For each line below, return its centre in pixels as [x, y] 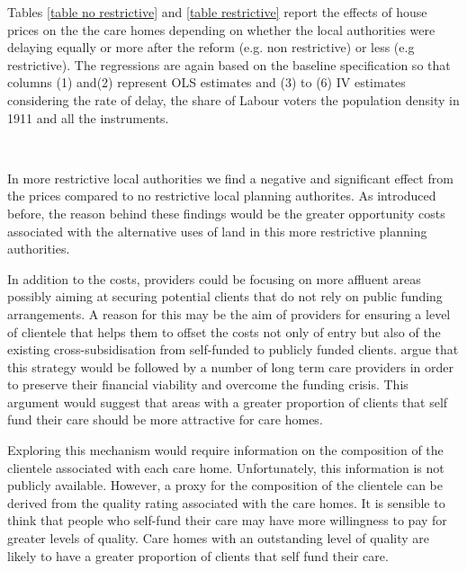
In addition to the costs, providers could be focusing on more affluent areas [214, 278]
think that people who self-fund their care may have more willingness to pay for [227, 520]
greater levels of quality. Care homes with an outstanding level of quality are [218, 538]
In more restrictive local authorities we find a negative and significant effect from [230, 178]
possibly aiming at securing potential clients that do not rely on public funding [225, 296]
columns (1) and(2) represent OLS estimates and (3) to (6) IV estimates [207, 82]
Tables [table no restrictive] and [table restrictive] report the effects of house [217, 12]
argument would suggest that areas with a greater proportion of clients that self [228, 401]
